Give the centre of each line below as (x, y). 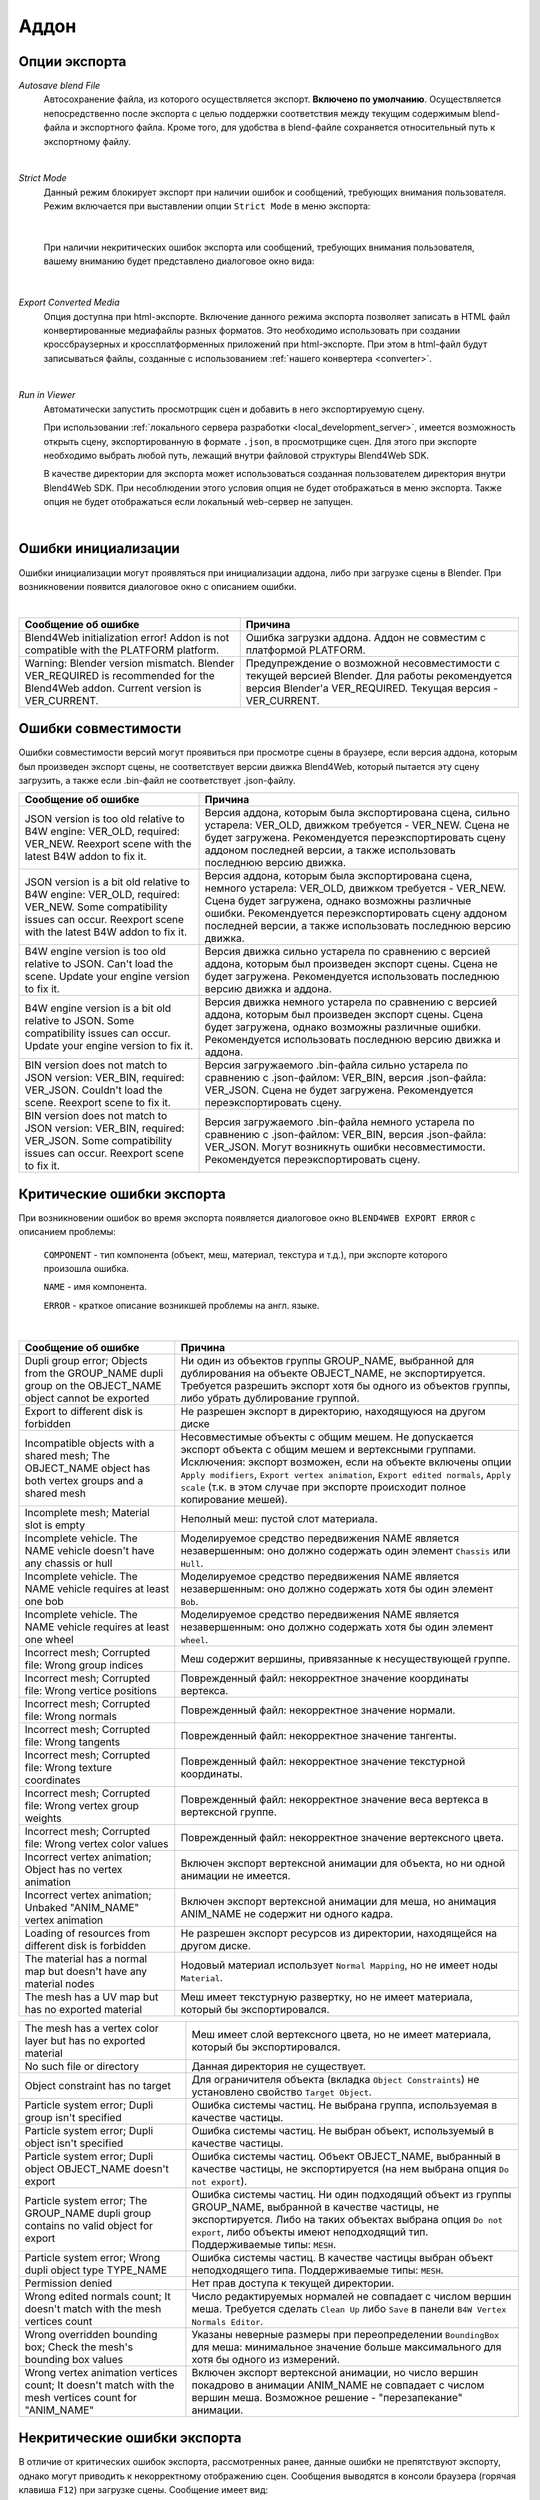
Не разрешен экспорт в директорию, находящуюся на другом (333, 1411)
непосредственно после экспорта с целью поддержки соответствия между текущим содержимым (257, 113)
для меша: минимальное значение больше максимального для (346, 2347)
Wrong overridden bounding (91, 2334)
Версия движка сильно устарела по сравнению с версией (347, 952)
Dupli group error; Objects (86, 1360)
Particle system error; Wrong (92, 2257)
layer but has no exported (85, 2040)
